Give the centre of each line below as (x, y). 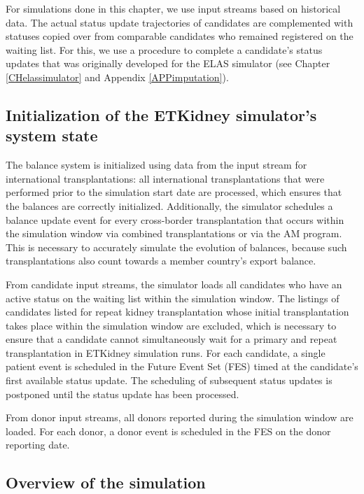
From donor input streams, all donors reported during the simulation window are (180, 417)
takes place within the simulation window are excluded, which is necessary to (171, 325)
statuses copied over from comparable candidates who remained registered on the (180, 36)
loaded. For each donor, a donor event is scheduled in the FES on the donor (168, 431)
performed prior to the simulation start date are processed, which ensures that (174, 192)
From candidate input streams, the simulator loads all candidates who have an (174, 284)
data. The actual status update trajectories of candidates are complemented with (180, 22)
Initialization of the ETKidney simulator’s (161, 114)
